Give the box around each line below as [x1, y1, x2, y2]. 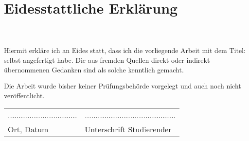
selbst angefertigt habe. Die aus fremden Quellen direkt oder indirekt [4, 54, 210, 65]
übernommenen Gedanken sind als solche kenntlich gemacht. [4, 64, 184, 74]
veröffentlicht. [4, 90, 45, 100]
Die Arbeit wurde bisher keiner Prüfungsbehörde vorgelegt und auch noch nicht [4, 81, 241, 91]
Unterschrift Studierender [85, 123, 172, 135]
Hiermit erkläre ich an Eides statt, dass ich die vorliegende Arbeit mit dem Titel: [4, 45, 246, 55]
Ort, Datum [8, 123, 49, 135]
